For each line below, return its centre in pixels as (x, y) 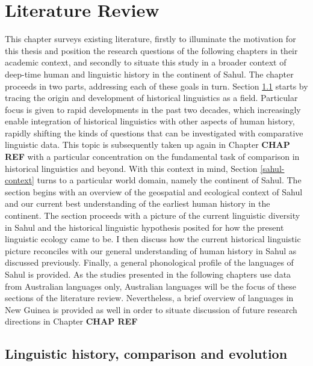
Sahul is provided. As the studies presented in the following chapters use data (148, 274)
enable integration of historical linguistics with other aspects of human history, (150, 121)
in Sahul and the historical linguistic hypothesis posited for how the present (144, 227)
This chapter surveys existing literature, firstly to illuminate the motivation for (150, 39)
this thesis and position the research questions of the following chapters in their (151, 50)
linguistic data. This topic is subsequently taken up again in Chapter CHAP (147, 145)
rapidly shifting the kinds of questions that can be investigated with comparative (154, 133)
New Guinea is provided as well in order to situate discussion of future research (151, 309)
